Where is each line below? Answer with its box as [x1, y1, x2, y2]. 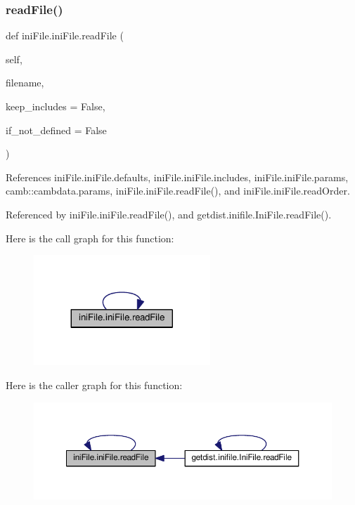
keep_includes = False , [6, 99, 105, 113]
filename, [6, 75, 44, 90]
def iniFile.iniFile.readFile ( [6, 28, 124, 43]
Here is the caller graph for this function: [6, 378, 183, 393]
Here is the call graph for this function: [6, 230, 174, 245]
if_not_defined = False [6, 122, 107, 137]
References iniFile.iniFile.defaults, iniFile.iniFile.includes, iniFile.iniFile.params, [6, 169, 349, 184]
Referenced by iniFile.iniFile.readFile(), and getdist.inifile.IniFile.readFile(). [6, 206, 332, 221]
